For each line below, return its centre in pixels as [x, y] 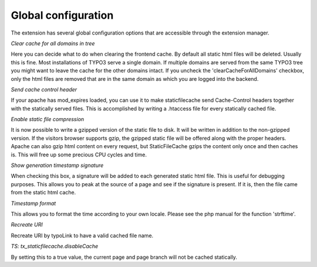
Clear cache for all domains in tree [53, 43]
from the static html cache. [43, 193]
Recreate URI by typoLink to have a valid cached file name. [82, 235]
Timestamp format [33, 203]
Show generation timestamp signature [57, 165]
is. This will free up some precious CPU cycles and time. [79, 155]
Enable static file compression [48, 119]
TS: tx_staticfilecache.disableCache [55, 247]
